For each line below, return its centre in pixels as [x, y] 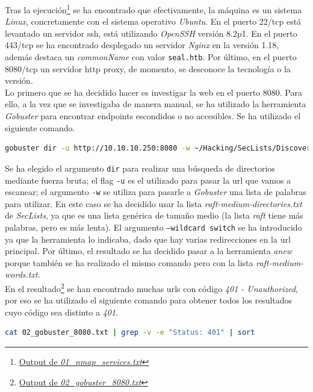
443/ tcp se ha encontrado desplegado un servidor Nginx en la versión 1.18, [142, 45]
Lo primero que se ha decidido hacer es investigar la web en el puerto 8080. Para [153, 92]
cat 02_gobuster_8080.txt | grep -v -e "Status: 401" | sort [130, 333]
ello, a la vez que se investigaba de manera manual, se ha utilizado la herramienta [156, 104]
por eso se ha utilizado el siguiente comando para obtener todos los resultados [149, 300]
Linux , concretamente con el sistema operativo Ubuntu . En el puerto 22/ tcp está [153, 21]
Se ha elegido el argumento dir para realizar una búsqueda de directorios [140, 168]
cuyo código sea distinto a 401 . [62, 312]
